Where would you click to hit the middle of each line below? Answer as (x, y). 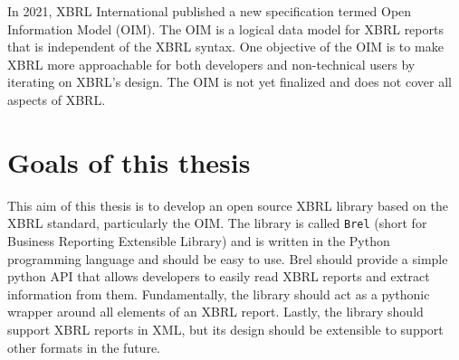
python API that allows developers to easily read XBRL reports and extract (219, 276)
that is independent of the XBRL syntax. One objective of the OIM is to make (225, 47)
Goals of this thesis (129, 161)
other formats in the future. (84, 347)
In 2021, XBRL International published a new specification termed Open (210, 11)
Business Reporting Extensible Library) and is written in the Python (199, 240)
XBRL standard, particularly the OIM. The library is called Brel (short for (217, 223)
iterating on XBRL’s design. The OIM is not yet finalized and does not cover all (229, 82)
